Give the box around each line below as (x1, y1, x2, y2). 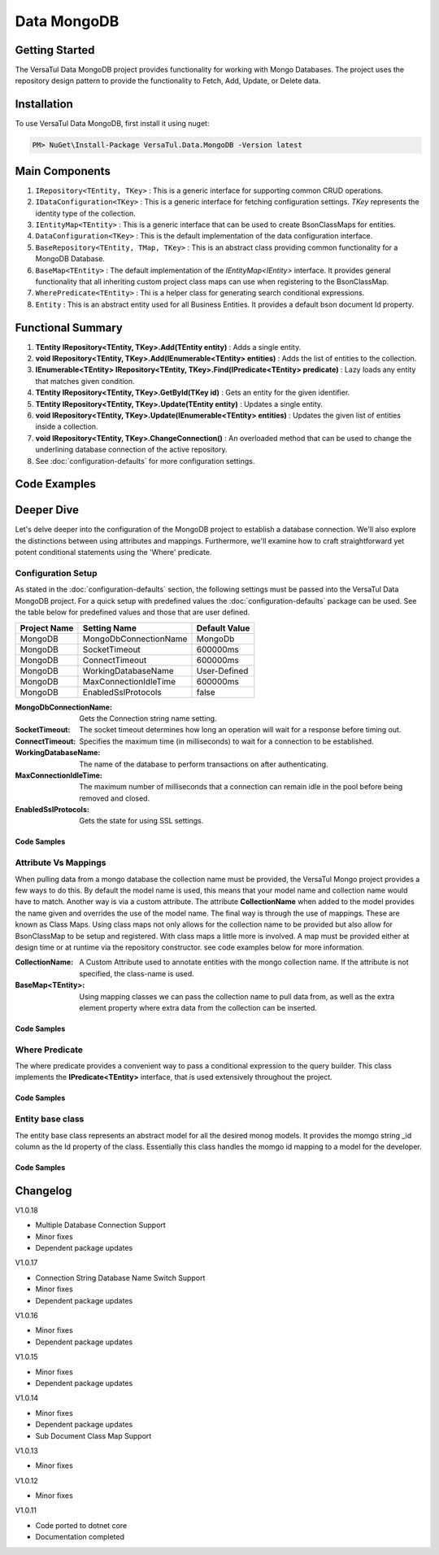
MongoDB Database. (35, 254, 106, 264)
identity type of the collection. (35, 208, 136, 218)
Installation (15, 98, 73, 111)
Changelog (15, 1184, 72, 1198)
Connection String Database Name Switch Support (35, 1273, 206, 1282)
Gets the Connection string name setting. (79, 713, 217, 723)
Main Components (15, 164, 111, 178)
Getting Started (15, 43, 95, 57)
